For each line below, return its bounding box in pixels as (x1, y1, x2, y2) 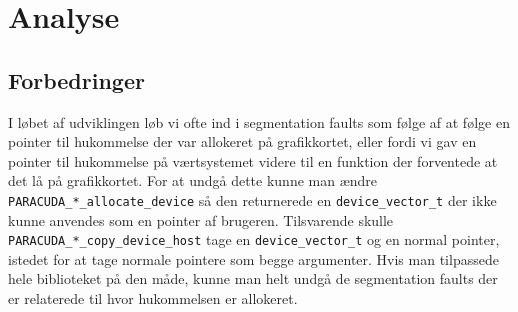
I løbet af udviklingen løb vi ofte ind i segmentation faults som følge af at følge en (8, 111, 510, 132)
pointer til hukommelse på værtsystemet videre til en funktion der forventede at (8, 150, 498, 171)
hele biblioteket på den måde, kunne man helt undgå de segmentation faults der (8, 268, 498, 289)
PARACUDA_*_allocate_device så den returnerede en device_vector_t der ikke (8, 189, 497, 210)
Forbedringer (8, 64, 145, 95)
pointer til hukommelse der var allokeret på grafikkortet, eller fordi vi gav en (8, 131, 477, 152)
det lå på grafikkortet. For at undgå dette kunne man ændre (8, 170, 378, 191)
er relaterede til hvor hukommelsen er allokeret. (8, 288, 298, 309)
